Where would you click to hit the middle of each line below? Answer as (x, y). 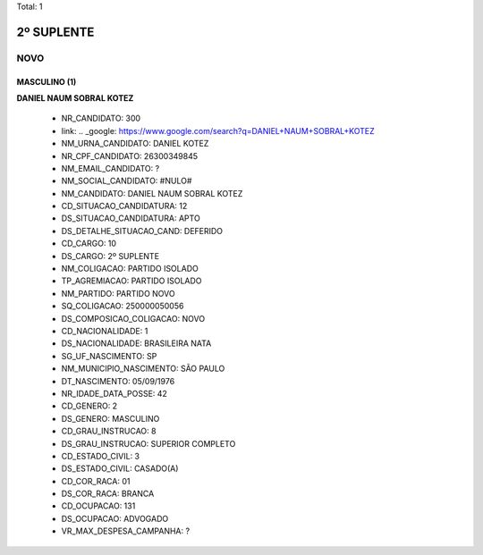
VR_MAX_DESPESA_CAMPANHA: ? (126, 531)
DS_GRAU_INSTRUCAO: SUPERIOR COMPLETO (148, 443)
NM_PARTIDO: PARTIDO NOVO (118, 293)
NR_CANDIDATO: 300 (101, 118)
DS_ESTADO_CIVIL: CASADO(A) (120, 468)
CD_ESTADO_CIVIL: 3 (101, 456)
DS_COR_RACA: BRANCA (108, 494)
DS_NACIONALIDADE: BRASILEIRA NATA (136, 343)
